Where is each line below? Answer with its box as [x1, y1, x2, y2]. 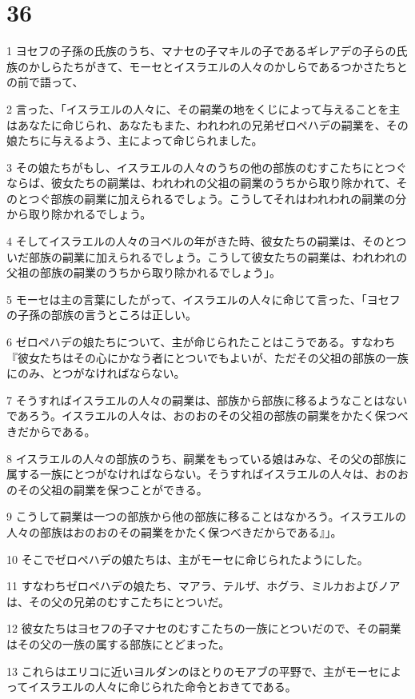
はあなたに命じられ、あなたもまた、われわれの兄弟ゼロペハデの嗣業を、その [6, 116, 409, 133]
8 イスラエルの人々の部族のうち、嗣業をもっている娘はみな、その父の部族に [6, 449, 407, 466]
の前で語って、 [6, 74, 84, 90]
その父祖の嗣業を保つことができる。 [17, 481, 208, 497]
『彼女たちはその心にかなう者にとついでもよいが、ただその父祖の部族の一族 [6, 349, 409, 365]
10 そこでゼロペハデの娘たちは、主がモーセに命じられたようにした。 [6, 550, 369, 567]
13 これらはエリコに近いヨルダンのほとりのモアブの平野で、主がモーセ [6, 662, 380, 679]
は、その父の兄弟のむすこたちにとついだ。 [6, 593, 230, 609]
